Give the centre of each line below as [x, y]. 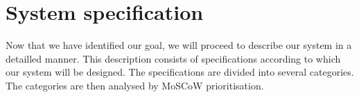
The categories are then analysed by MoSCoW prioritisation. [135, 85]
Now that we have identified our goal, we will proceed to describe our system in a [179, 45]
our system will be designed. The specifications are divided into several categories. [180, 72]
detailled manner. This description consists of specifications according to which [173, 58]
